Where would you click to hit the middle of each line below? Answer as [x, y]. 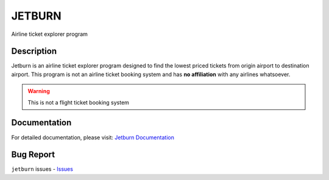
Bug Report [33, 155]
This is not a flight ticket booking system [78, 102]
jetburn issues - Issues [42, 169]
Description [34, 51]
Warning [39, 91]
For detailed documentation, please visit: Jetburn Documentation [93, 137]
